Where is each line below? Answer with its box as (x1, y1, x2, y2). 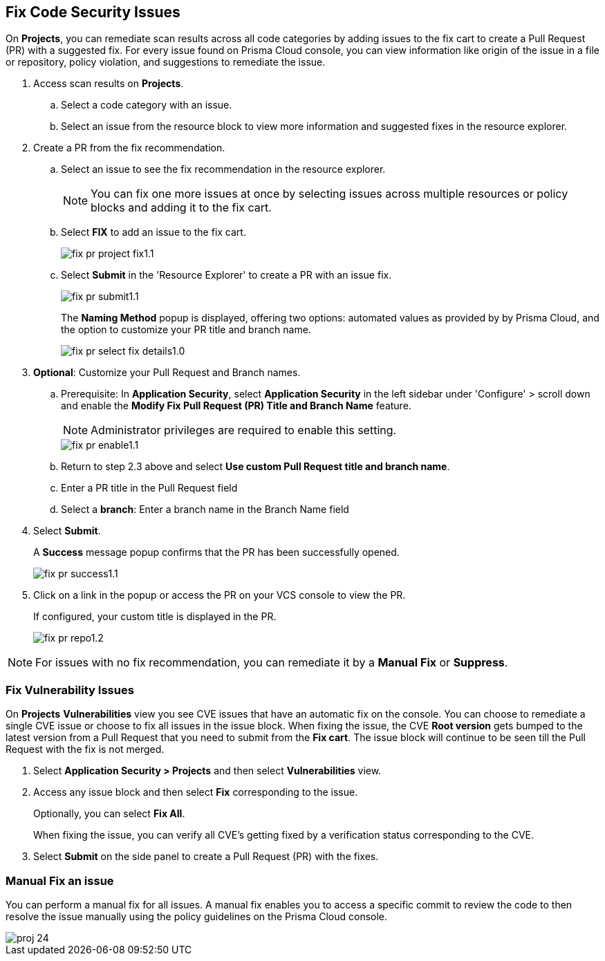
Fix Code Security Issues (6, 3, 180, 21)
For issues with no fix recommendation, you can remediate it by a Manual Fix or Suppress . (35, 655, 508, 670)
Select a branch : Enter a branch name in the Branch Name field (61, 503, 349, 516)
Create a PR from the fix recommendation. (33, 142, 225, 154)
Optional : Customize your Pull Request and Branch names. (33, 366, 301, 379)
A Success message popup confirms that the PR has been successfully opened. (33, 546, 400, 559)
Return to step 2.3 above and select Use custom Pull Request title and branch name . (61, 460, 450, 473)
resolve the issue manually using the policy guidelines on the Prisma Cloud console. (6, 910, 388, 922)
